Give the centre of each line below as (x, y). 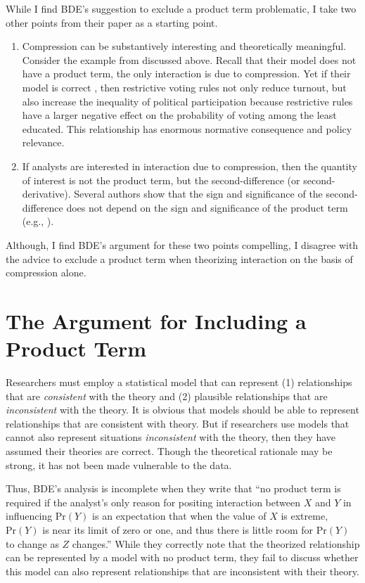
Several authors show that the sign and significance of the (198, 194)
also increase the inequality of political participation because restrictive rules (187, 101)
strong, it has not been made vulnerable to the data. (119, 465)
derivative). (46, 194)
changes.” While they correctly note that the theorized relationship (216, 543)
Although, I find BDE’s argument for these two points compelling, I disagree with (182, 244)
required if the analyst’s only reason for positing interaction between (153, 502)
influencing (29, 516)
